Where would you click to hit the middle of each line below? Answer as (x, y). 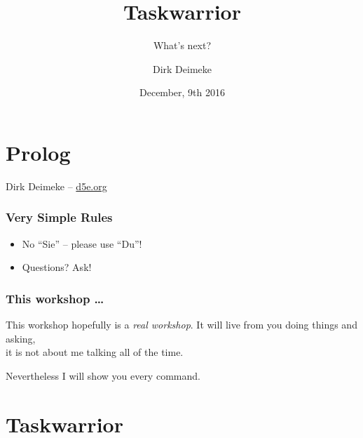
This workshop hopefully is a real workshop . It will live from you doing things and (181, 325)
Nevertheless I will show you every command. (103, 375)
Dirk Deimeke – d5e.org (56, 186)
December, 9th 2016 (182, 92)
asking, (21, 338)
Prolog (38, 152)
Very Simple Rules (59, 217)
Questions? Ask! (57, 267)
